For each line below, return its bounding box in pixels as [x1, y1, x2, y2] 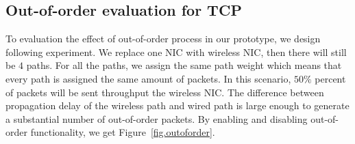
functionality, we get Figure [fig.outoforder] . [30, 125, 215, 139]
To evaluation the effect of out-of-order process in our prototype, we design [5, 31, 321, 46]
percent [315, 71, 346, 85]
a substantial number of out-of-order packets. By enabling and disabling [5, 111, 308, 126]
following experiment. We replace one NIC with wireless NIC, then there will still [5, 44, 347, 59]
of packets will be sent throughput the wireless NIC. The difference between [5, 85, 324, 99]
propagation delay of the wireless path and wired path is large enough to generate [5, 98, 350, 113]
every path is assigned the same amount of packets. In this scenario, [5, 71, 291, 85]
